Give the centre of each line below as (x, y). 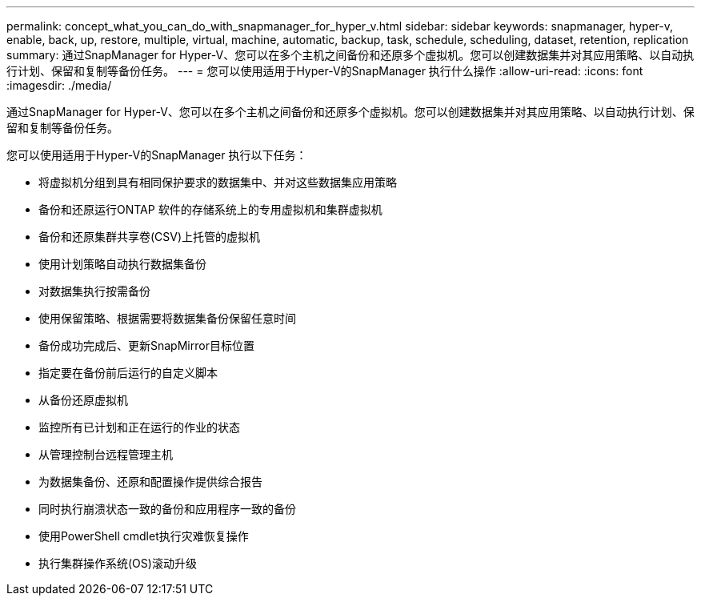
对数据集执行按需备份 (94, 291)
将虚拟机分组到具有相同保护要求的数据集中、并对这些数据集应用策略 (218, 182)
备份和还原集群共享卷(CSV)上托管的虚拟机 (150, 237)
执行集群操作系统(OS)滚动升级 (118, 563)
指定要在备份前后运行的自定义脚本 (128, 373)
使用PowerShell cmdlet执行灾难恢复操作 (144, 536)
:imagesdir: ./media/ (59, 85)
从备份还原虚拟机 (83, 400)
